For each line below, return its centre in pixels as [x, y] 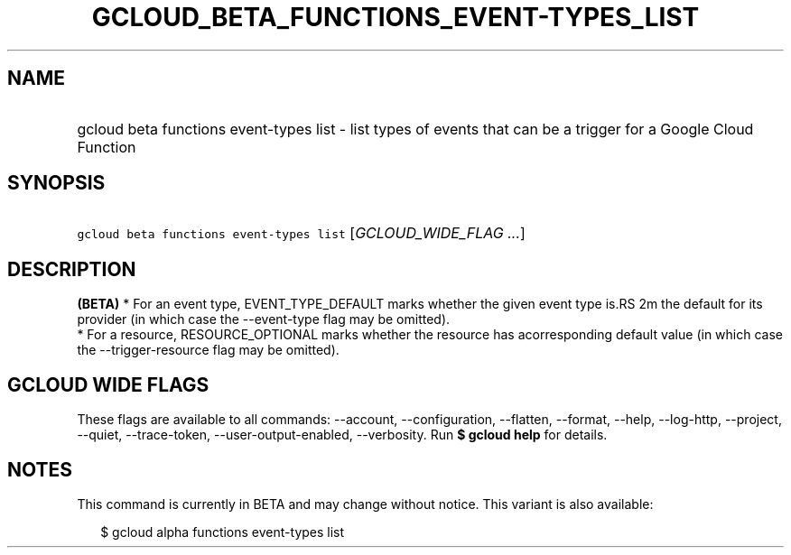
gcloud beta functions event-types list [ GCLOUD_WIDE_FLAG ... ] [301, 233]
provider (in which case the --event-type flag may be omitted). [264, 319]
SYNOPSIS [56, 183]
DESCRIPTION [72, 269]
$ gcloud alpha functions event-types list [223, 532]
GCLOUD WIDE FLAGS [108, 384]
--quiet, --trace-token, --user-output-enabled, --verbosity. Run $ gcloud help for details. [342, 435]
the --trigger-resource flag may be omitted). [208, 350]
